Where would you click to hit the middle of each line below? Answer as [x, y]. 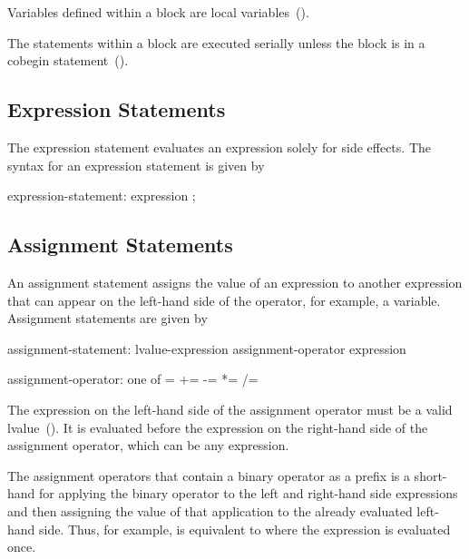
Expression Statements [117, 109]
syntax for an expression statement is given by [136, 165]
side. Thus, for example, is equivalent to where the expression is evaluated [245, 529]
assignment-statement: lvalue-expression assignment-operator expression [207, 348]
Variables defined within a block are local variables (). [158, 12]
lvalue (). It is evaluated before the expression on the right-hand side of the [218, 427]
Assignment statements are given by [107, 318]
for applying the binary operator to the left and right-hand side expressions [249, 493]
